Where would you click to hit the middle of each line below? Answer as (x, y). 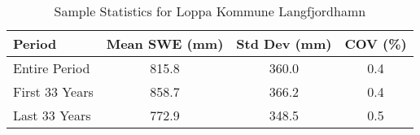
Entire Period (52, 68)
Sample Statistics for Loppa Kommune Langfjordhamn (210, 11)
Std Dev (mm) (284, 44)
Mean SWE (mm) (165, 44)
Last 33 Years (52, 115)
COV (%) (376, 44)
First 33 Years (53, 91)
